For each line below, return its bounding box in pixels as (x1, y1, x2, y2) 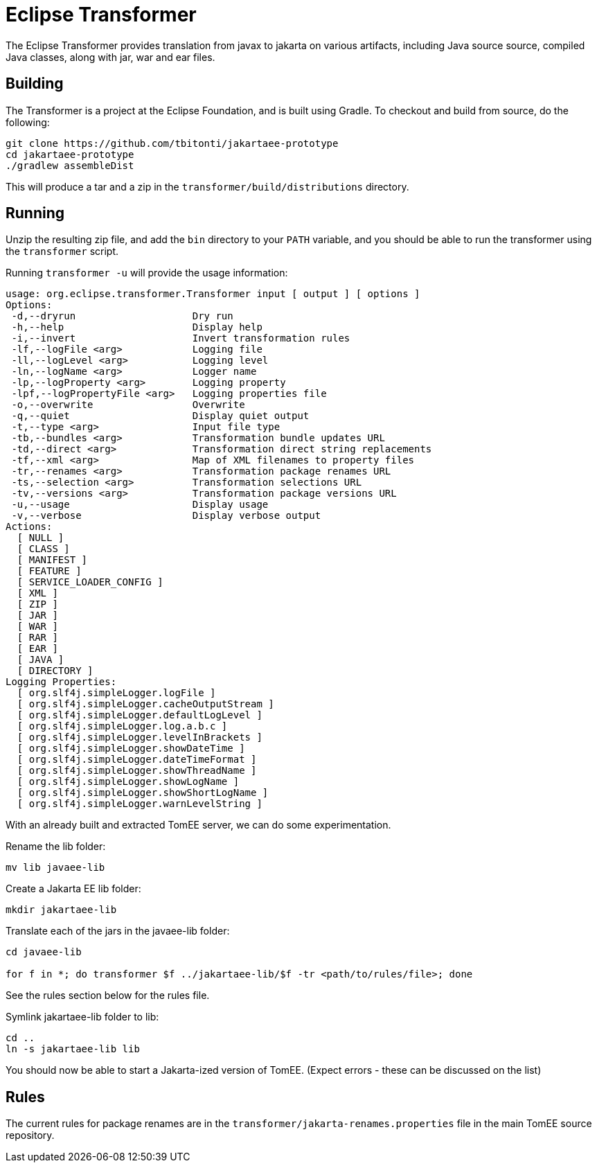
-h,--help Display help (11, 321, 262, 333)
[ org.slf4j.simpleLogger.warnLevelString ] (17, 798, 262, 810)
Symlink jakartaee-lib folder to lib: (6, 1011, 159, 1023)
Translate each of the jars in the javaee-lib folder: (6, 925, 230, 937)
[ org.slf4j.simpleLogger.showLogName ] (17, 776, 240, 788)
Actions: (6, 521, 53, 533)
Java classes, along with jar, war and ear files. (6, 51, 215, 63)
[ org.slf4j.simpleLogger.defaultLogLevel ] (17, 709, 262, 721)
